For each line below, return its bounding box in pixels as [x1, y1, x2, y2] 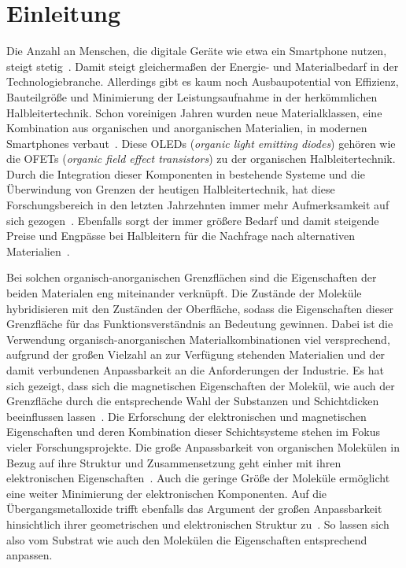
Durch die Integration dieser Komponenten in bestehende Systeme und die [6, 165, 365, 182]
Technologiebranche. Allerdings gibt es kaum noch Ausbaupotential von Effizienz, [6, 73, 399, 90]
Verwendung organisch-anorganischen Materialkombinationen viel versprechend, [6, 330, 390, 347]
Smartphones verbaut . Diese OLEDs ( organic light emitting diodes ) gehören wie [6, 135, 396, 151]
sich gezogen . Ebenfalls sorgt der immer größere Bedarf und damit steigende [6, 212, 379, 228]
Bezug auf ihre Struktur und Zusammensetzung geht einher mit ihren [6, 454, 341, 470]
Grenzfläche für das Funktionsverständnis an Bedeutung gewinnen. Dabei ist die [6, 315, 393, 332]
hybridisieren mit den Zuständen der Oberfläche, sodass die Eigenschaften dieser [6, 300, 394, 316]
